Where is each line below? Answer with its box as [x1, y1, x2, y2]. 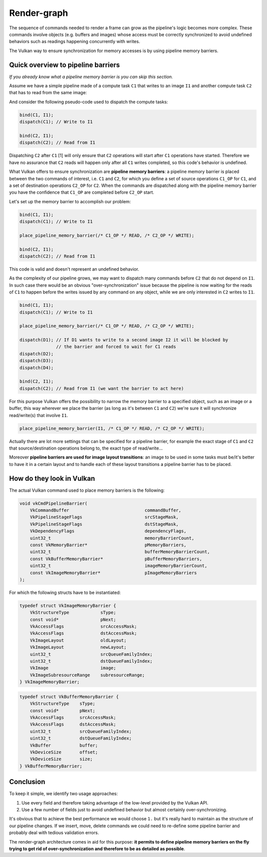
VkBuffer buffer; [30, 743, 98, 748]
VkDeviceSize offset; [30, 749, 98, 755]
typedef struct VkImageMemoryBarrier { [19, 603, 116, 608]
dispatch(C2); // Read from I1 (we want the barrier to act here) [19, 386, 184, 391]
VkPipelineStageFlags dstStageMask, [30, 521, 179, 527]
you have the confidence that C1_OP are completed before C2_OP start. [9, 189, 154, 195]
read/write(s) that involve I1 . [9, 412, 68, 418]
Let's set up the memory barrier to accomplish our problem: [9, 198, 131, 204]
